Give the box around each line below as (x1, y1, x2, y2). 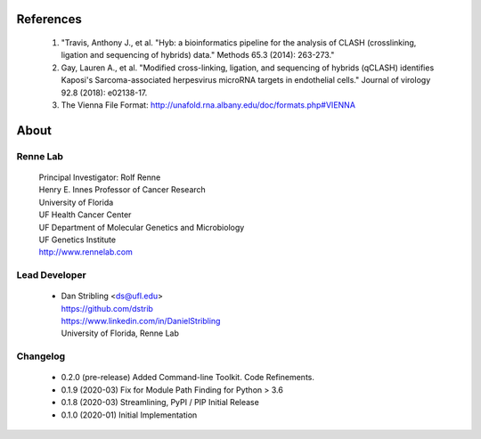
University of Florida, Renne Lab (61, 328, 180, 338)
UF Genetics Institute (38, 234, 116, 245)
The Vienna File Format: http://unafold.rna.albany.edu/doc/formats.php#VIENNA (61, 99, 356, 110)
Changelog (16, 350, 66, 362)
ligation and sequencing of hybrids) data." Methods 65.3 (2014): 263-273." (61, 50, 335, 61)
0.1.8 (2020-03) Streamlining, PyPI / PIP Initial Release (61, 397, 260, 408)
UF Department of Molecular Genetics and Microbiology (38, 222, 245, 232)
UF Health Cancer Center (38, 209, 132, 220)
